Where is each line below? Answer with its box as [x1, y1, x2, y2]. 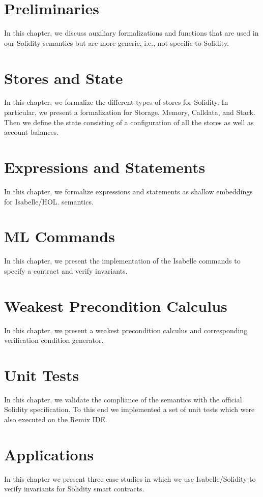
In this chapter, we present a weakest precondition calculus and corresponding [4, 325, 248, 335]
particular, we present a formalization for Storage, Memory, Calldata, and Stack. [4, 107, 255, 118]
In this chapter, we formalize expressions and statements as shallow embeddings [4, 186, 253, 196]
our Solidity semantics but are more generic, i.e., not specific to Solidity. [4, 37, 229, 48]
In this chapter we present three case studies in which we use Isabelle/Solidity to [4, 473, 256, 484]
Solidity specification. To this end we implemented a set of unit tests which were [4, 404, 255, 415]
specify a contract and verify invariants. [4, 265, 128, 276]
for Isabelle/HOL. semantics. [4, 196, 94, 207]
